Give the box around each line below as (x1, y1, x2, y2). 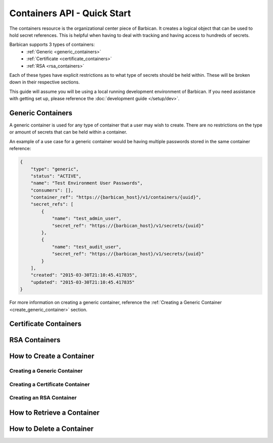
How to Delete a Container (9, 425, 94, 433)
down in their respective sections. (9, 79, 80, 85)
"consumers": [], (30, 187, 74, 193)
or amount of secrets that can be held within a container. (9, 129, 127, 135)
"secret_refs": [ (30, 201, 74, 207)
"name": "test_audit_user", (52, 244, 121, 250)
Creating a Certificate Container (9, 381, 90, 388)
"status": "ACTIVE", (30, 173, 82, 179)
